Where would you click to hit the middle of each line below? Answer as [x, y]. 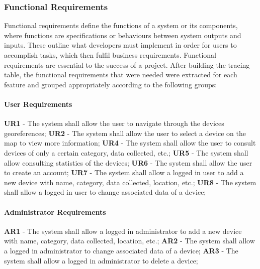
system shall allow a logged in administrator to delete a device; [101, 260]
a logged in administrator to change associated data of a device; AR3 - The [121, 250]
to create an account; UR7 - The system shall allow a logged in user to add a [124, 172]
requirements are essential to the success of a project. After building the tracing [127, 64]
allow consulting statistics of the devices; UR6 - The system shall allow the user [128, 162]
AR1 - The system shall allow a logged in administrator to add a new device [123, 231]
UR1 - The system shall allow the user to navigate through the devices [114, 123]
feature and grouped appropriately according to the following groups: [111, 84]
